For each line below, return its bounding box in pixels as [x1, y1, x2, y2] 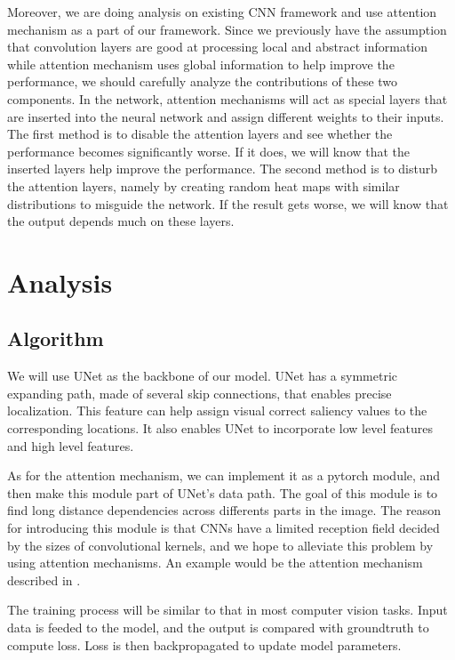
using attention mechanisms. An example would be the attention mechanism [7, 553, 423, 572]
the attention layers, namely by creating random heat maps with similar [7, 176, 400, 195]
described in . [7, 570, 81, 589]
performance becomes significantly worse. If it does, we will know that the [7, 141, 411, 160]
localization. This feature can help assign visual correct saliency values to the [7, 401, 427, 420]
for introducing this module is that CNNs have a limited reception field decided [7, 519, 440, 537]
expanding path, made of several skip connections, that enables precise [7, 383, 392, 402]
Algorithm [7, 325, 104, 352]
